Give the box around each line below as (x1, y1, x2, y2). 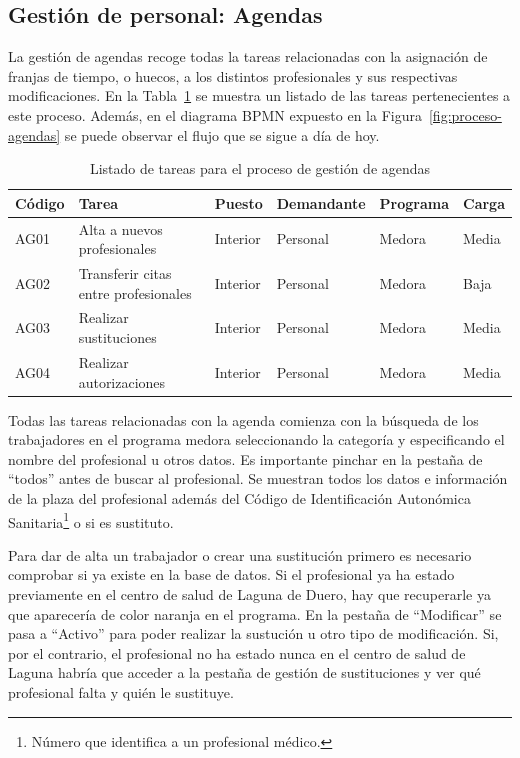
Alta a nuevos (78, 218, 163, 239)
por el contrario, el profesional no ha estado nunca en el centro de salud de (8, 642, 466, 663)
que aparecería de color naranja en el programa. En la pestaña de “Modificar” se (8, 603, 502, 624)
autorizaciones (78, 371, 166, 392)
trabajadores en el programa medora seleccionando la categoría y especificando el (8, 429, 505, 450)
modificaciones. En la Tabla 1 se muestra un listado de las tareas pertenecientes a (8, 85, 511, 106)
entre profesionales (78, 282, 192, 303)
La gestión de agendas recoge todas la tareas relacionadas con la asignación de (8, 46, 488, 67)
